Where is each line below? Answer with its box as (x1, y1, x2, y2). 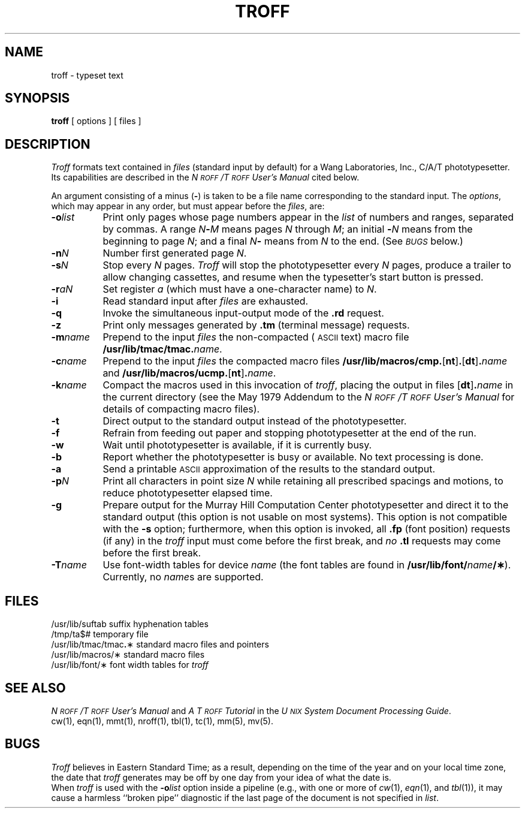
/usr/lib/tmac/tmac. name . (102, 343, 222, 356)
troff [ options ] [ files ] (51, 116, 141, 127)
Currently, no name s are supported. (102, 571, 264, 583)
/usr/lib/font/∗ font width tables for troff (51, 660, 209, 670)
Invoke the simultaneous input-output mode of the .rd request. (102, 307, 384, 320)
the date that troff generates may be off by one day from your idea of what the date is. (51, 772, 391, 782)
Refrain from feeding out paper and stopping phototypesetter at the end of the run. (102, 427, 476, 439)
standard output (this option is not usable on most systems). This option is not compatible (102, 511, 508, 523)
